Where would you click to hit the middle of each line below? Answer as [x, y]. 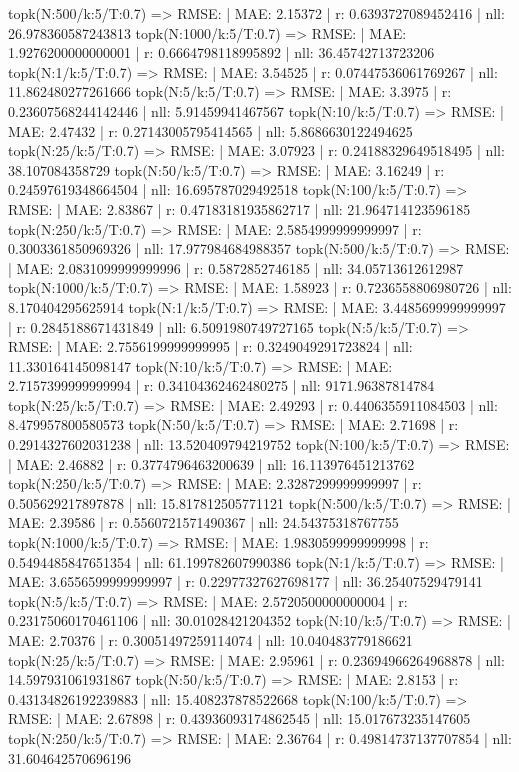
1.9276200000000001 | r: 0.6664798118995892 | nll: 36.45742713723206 [221, 52]
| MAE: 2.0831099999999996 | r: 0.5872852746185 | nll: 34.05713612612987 [236, 267]
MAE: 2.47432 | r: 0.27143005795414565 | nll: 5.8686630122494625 [210, 130]
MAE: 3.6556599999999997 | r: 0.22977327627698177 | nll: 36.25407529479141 [245, 581]
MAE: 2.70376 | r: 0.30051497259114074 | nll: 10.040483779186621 [210, 640]
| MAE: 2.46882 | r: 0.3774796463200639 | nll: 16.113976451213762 [211, 463]
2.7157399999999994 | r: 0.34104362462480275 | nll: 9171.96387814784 [221, 385]
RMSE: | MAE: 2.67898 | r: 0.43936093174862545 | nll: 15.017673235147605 [239, 718]
